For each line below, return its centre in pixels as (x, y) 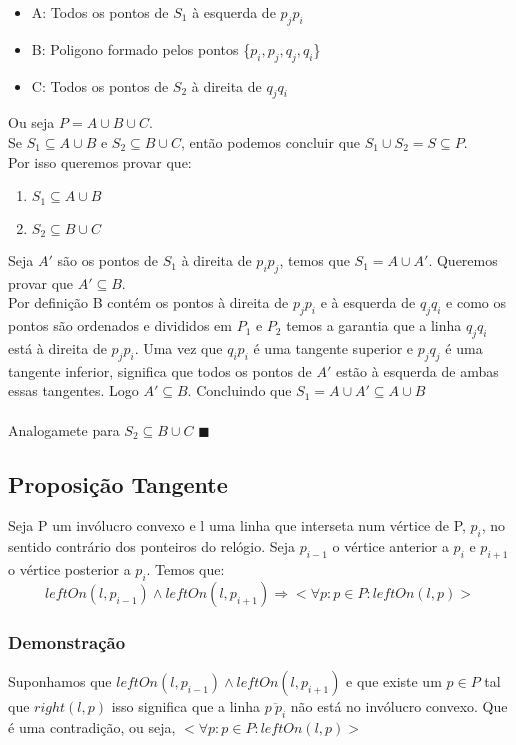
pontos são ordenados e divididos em (120, 325)
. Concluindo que (239, 390)
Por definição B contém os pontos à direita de (148, 302)
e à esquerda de (368, 302)
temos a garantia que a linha (374, 325)
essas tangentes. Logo (73, 390)
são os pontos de (108, 260)
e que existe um (394, 681)
